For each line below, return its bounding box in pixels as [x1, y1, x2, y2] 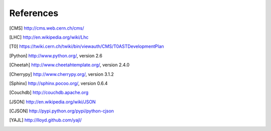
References [9, 8, 59, 19]
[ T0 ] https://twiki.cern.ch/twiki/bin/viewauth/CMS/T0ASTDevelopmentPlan [9, 43, 164, 50]
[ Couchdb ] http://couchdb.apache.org [9, 89, 89, 95]
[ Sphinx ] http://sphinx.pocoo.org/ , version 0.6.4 [9, 80, 108, 86]
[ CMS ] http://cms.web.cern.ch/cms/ [9, 25, 84, 31]
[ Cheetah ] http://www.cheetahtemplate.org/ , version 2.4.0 [9, 62, 130, 68]
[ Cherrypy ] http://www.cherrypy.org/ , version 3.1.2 [9, 71, 114, 77]
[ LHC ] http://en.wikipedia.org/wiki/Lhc [9, 34, 89, 40]
